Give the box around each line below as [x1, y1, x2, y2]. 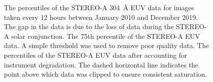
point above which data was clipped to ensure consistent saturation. [4, 69, 207, 79]
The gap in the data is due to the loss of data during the [4, 21, 174, 32]
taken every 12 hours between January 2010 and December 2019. [4, 12, 198, 22]
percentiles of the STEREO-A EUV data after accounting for [4, 49, 187, 60]
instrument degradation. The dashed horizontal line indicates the [4, 59, 198, 69]
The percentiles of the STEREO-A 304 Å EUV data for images [4, 2, 194, 12]
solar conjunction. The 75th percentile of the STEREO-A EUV [11, 31, 200, 41]
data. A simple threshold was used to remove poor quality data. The [4, 40, 209, 50]
